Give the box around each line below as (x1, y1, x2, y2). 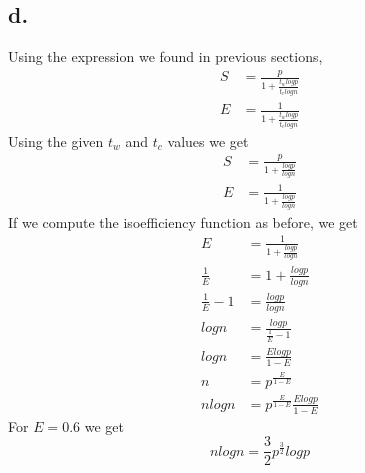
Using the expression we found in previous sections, (8, 46, 323, 67)
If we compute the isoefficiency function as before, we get (8, 211, 358, 232)
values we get (167, 130, 249, 151)
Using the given (8, 130, 104, 151)
